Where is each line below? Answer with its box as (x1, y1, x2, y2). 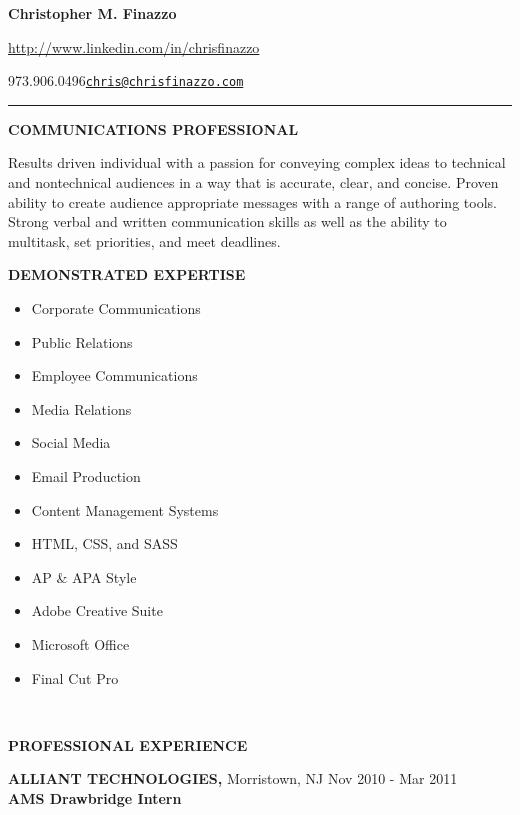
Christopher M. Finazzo (8, 3, 177, 23)
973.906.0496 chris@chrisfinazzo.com (8, 70, 244, 91)
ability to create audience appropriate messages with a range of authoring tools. (8, 191, 497, 212)
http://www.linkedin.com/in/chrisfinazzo (8, 36, 260, 57)
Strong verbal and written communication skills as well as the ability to (8, 211, 447, 232)
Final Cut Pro (31, 667, 119, 688)
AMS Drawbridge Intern (8, 787, 182, 808)
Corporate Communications (31, 298, 201, 318)
